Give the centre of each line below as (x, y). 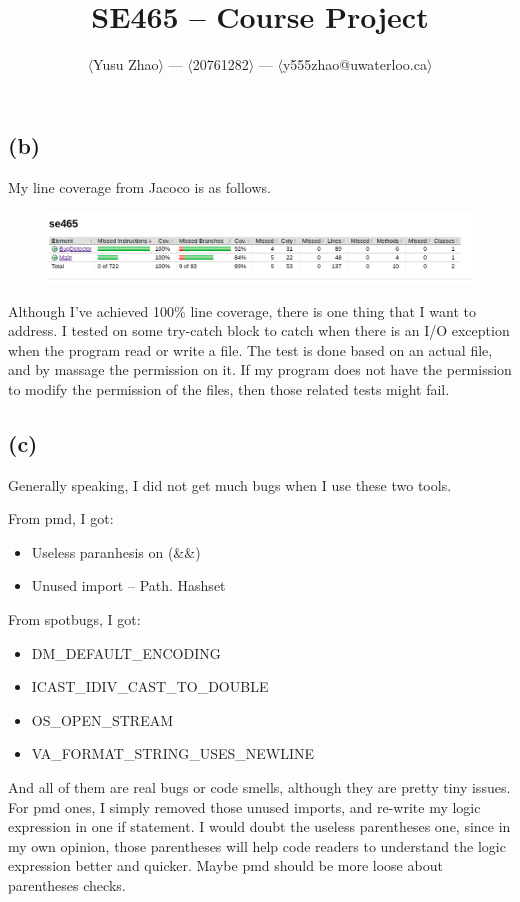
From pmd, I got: (61, 518)
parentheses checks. (67, 885)
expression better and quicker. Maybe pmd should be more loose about (225, 865)
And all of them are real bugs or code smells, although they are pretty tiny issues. (259, 787)
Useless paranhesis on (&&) (116, 551)
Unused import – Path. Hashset (128, 585)
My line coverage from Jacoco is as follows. (139, 186)
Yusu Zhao (126, 64)
